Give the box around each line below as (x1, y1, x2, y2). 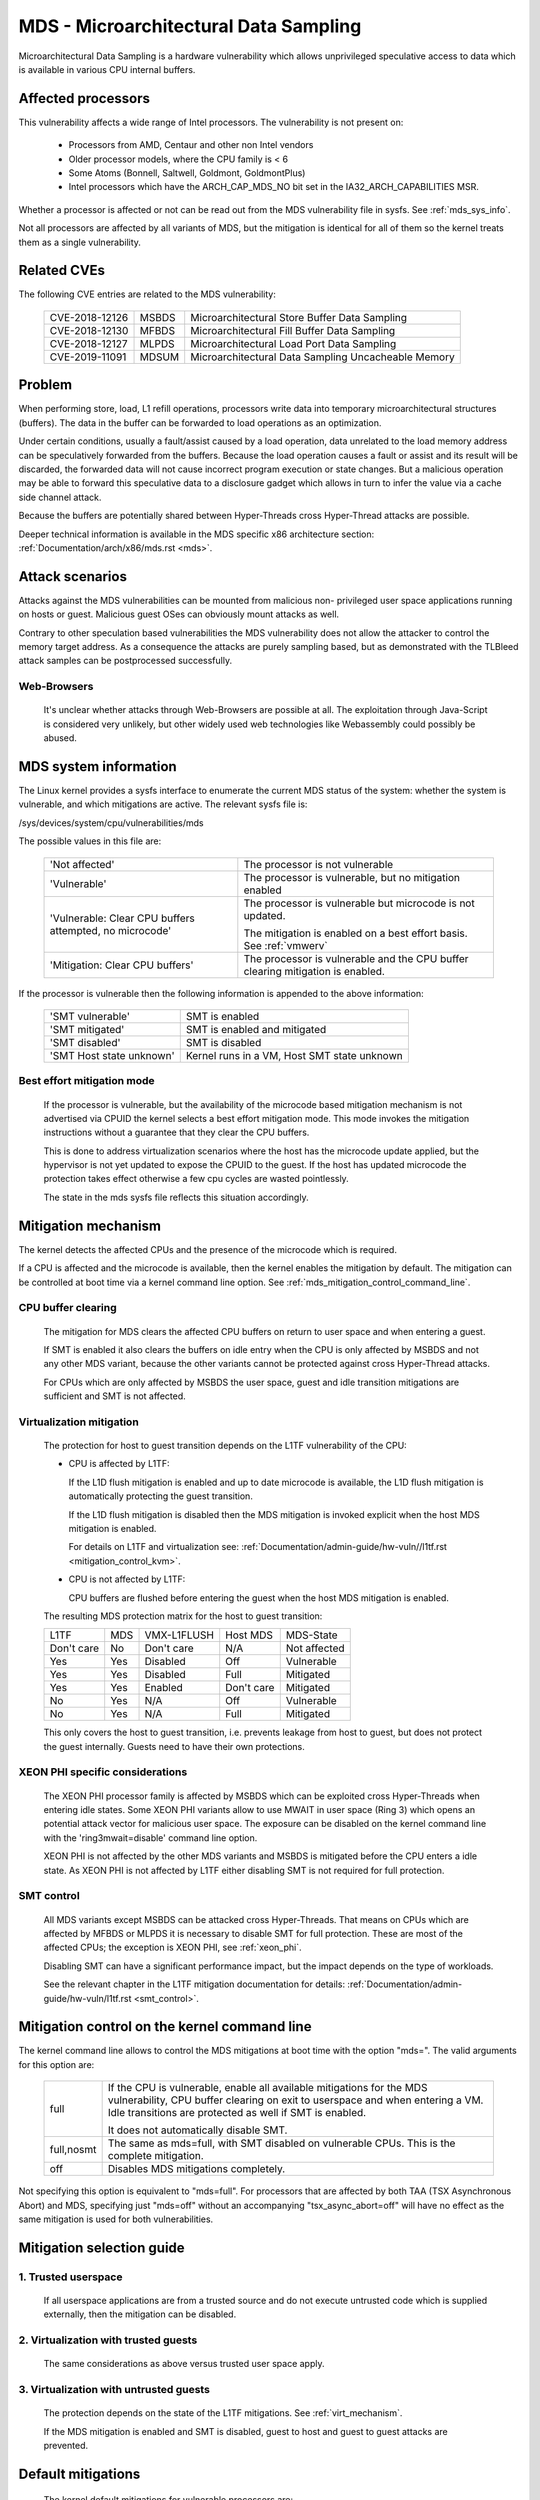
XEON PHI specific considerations (18, 1765, 188, 1779)
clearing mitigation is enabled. (243, 964, 385, 978)
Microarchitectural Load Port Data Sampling (190, 336, 397, 350)
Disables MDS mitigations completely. (107, 2162, 286, 2176)
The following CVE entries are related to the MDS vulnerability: (18, 288, 277, 300)
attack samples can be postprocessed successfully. (18, 655, 233, 667)
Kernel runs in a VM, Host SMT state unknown (185, 1048, 404, 1062)
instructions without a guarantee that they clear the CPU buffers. (43, 1126, 310, 1139)
